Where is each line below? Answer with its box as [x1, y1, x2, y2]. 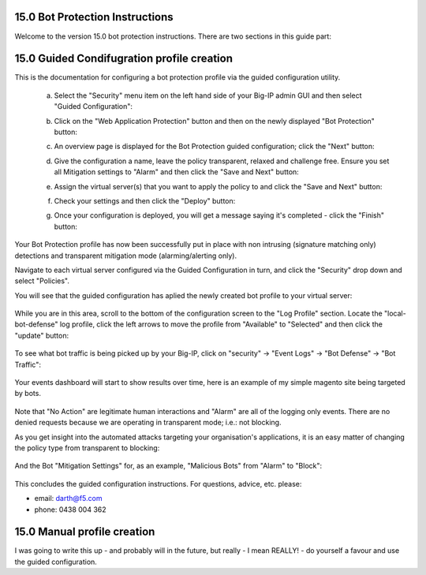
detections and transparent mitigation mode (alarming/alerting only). [14, 251, 237, 260]
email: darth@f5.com [34, 494, 103, 503]
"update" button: [14, 330, 69, 340]
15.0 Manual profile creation [14, 525, 155, 539]
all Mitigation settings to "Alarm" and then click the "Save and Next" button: [54, 167, 299, 177]
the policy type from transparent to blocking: [14, 442, 160, 453]
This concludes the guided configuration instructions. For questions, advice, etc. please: [14, 479, 302, 488]
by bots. [14, 389, 41, 398]
